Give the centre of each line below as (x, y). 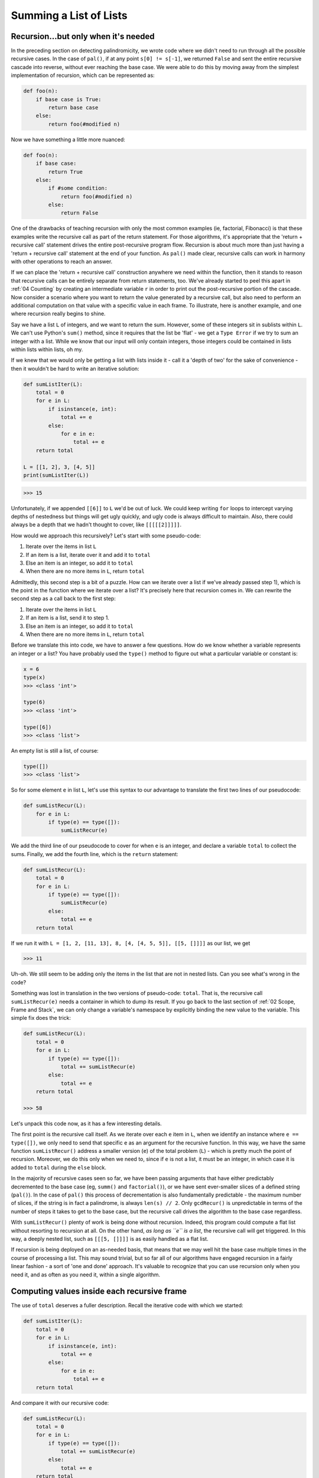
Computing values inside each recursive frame (99, 1291)
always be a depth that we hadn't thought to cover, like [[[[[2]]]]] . (96, 525)
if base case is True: (69, 99)
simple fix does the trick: (41, 1018)
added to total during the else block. (58, 1167)
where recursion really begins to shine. (58, 314)
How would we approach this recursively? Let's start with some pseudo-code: (106, 536)
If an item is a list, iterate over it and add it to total (88, 555)
